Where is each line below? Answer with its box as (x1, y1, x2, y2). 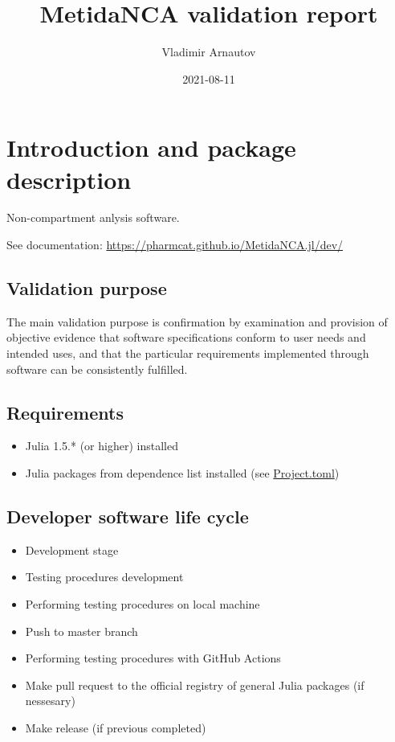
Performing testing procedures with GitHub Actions (25, 650, 281, 666)
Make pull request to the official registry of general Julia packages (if (25, 676, 364, 693)
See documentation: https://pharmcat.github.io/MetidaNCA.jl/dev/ (6, 236, 344, 253)
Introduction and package (6, 131, 296, 164)
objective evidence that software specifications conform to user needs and (6, 329, 366, 346)
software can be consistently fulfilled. (6, 360, 188, 377)
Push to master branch (25, 622, 138, 639)
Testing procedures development (25, 568, 184, 585)
